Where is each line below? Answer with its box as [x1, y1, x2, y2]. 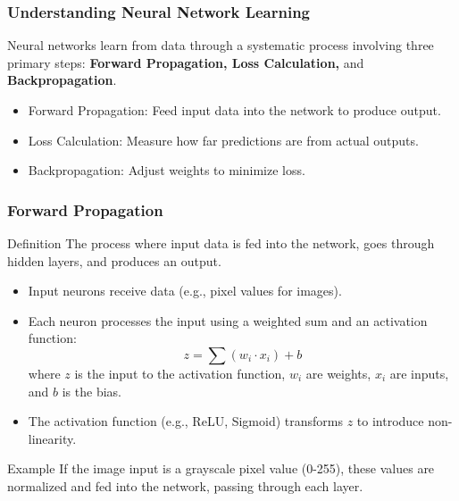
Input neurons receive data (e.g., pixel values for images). [28, 281, 342, 300]
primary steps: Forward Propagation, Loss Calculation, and [7, 53, 364, 71]
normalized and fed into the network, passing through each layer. [7, 476, 363, 495]
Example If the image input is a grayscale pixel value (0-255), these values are [7, 459, 435, 478]
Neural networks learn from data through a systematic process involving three [7, 36, 434, 54]
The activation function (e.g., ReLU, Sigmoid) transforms [28, 412, 343, 430]
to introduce [356, 412, 424, 430]
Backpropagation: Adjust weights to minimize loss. [28, 161, 305, 180]
